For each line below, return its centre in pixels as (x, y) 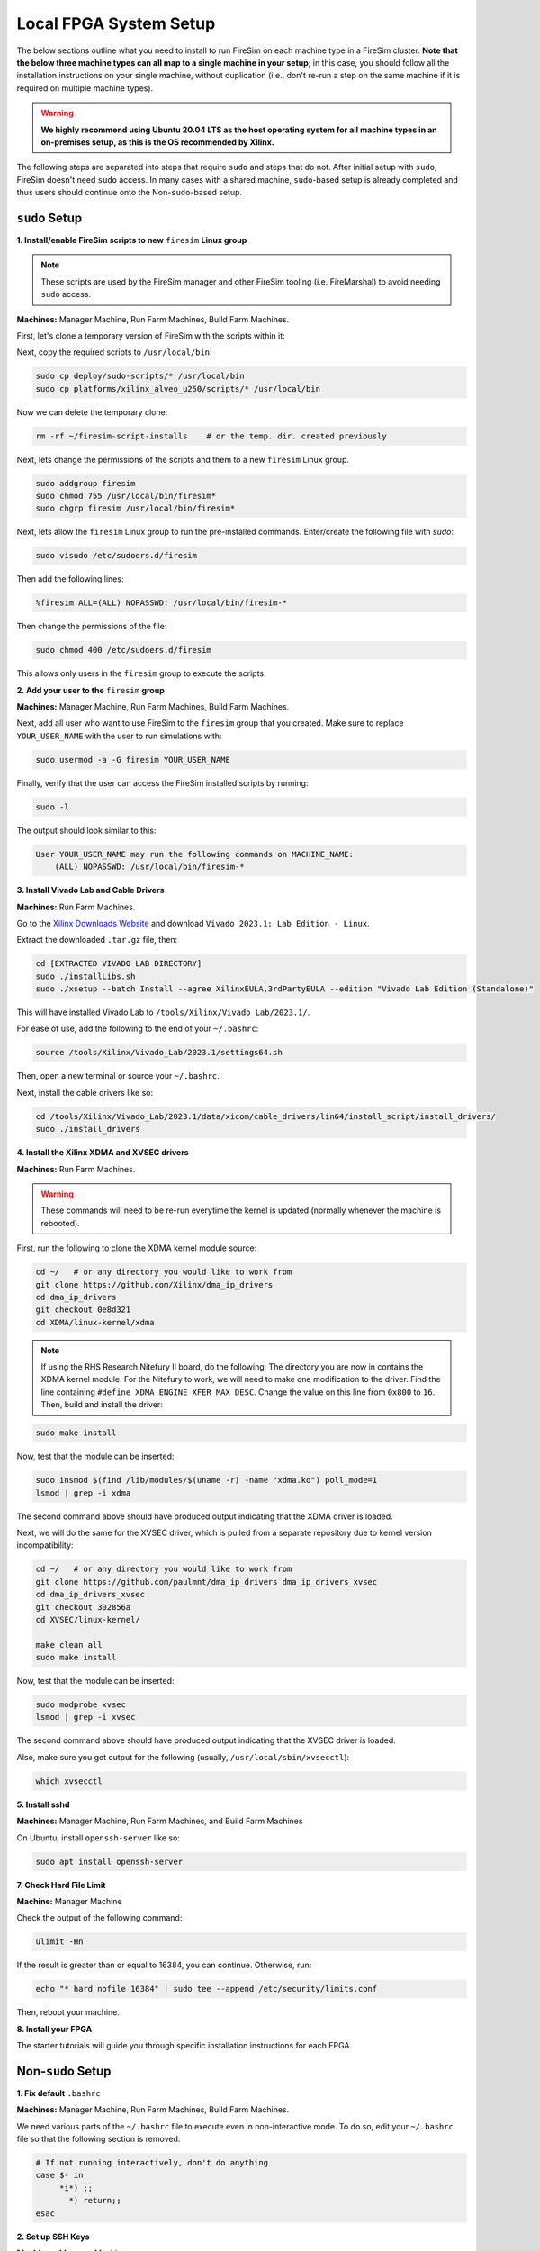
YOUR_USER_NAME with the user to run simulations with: (119, 736)
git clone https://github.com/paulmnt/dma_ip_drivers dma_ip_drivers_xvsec (207, 1582)
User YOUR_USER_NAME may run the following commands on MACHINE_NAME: (195, 854)
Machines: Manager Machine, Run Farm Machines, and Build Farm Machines (160, 1821)
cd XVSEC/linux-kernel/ (88, 1619)
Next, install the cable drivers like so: (85, 1092)
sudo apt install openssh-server (109, 1861)
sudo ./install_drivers (88, 1129)
